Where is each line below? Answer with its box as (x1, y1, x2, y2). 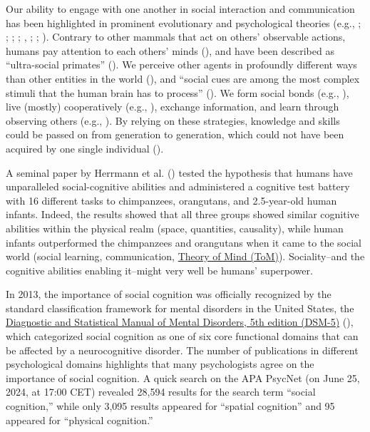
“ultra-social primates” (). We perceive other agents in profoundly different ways (6, 57, 357, 72)
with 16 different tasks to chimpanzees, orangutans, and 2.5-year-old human (6, 192, 337, 207)
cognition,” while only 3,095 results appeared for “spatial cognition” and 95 (6, 398, 335, 413)
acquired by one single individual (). (6, 140, 164, 155)
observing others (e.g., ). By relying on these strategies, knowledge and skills (6, 113, 340, 128)
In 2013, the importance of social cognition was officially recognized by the (6, 287, 332, 302)
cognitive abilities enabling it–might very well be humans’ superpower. (6, 262, 313, 277)
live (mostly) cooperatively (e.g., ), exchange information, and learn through (6, 99, 339, 114)
